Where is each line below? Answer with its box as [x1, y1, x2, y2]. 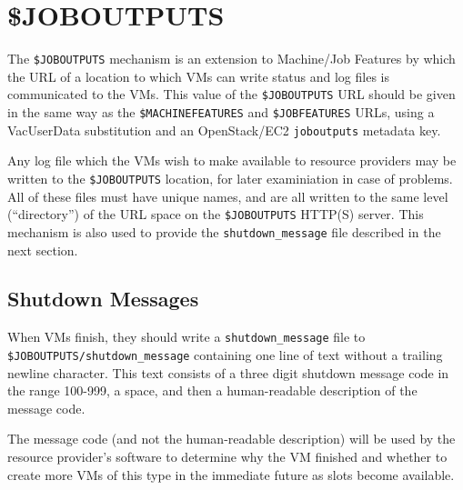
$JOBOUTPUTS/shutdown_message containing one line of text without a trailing [7, 345, 443, 364]
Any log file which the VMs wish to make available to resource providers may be [7, 151, 457, 170]
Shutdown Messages [7, 285, 199, 313]
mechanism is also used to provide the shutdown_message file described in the [7, 222, 441, 241]
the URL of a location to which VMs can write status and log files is [7, 66, 389, 85]
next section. [7, 240, 78, 259]
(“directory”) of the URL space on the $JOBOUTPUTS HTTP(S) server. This [7, 205, 424, 224]
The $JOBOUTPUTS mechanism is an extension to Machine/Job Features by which [7, 49, 456, 68]
